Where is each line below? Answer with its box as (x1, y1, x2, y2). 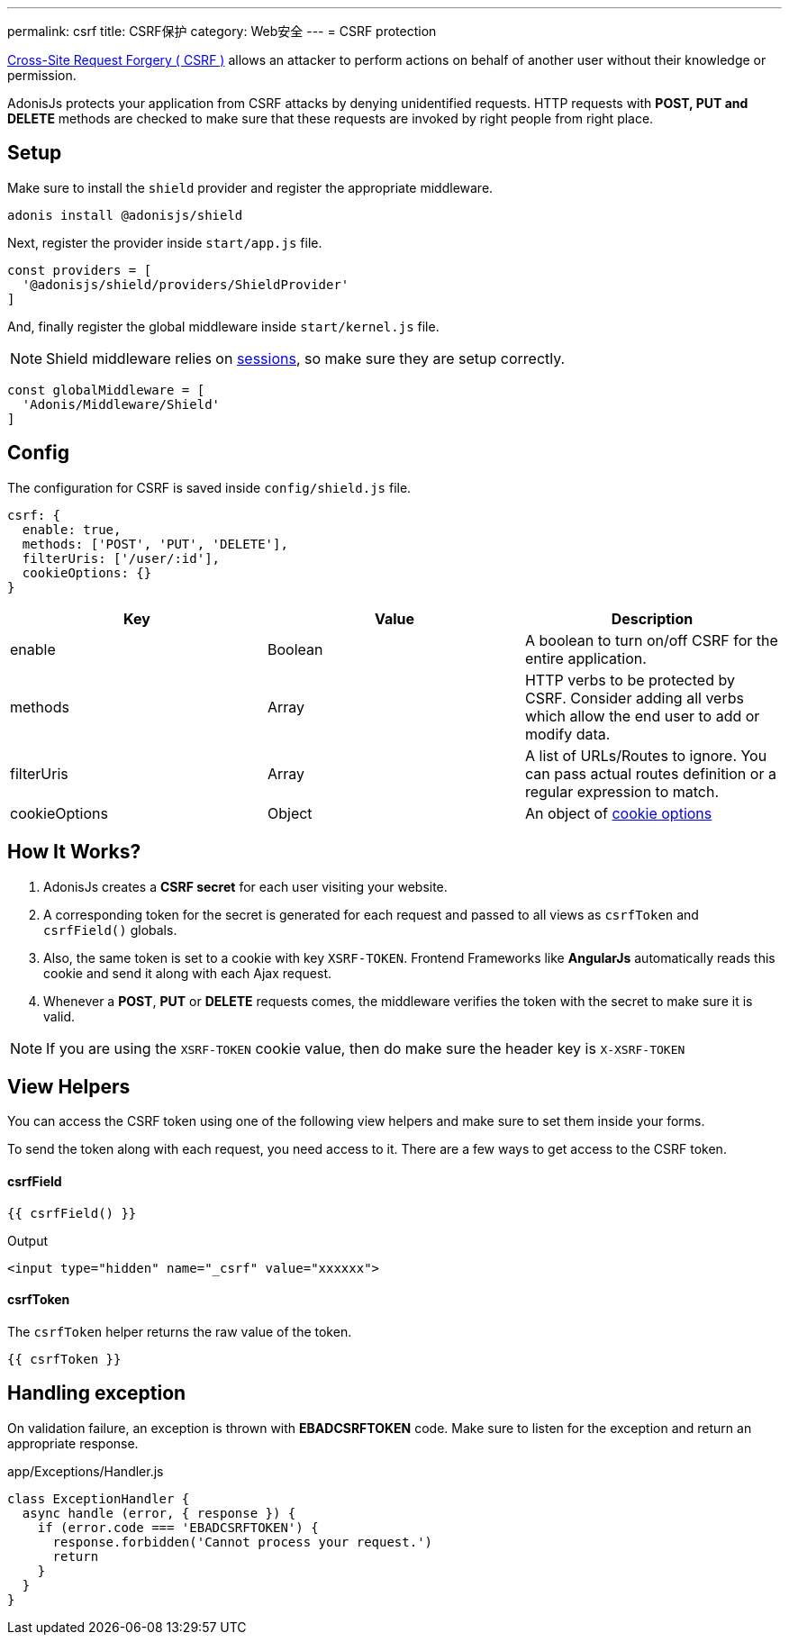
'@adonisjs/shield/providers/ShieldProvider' (22, 277, 349, 292)
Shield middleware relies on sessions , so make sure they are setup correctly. (46, 349, 566, 367)
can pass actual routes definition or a (524, 764, 776, 783)
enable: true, (22, 522, 122, 537)
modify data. (524, 724, 611, 743)
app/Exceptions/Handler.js (7, 1463, 164, 1479)
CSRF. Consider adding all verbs (524, 688, 744, 707)
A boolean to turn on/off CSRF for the (524, 630, 778, 649)
